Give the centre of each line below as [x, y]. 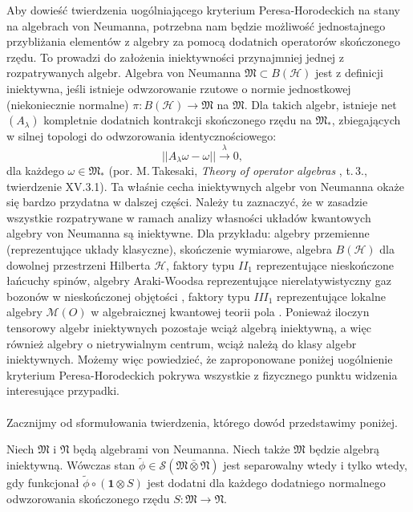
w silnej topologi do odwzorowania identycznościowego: [142, 136]
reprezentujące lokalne [331, 296]
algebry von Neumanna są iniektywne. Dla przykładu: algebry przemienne [188, 233]
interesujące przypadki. [63, 390]
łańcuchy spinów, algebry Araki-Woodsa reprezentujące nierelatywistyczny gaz [199, 280]
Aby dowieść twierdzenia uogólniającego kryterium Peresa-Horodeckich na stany [203, 10]
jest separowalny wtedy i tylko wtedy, [315, 464]
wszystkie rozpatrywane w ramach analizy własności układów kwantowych [189, 217]
